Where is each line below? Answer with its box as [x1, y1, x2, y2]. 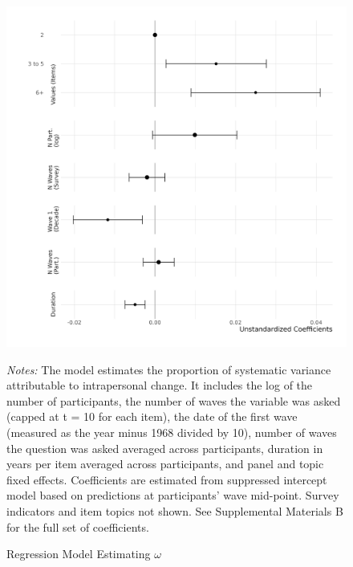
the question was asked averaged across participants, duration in [6, 439, 323, 456]
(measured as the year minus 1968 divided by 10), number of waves [6, 423, 337, 440]
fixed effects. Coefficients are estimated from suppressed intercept [6, 471, 327, 487]
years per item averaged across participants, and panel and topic [6, 455, 324, 472]
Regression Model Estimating [6, 545, 151, 562]
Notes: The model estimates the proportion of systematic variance [6, 361, 331, 377]
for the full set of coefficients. [6, 518, 149, 535]
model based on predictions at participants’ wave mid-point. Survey [6, 487, 339, 504]
